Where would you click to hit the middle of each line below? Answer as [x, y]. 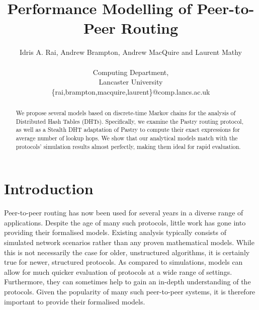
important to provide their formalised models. [75, 301]
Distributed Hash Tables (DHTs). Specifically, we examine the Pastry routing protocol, [129, 121]
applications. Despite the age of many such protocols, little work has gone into [125, 222]
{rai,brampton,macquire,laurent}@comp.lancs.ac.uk [131, 91]
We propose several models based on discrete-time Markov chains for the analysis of [126, 113]
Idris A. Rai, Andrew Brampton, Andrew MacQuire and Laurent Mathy [131, 52]
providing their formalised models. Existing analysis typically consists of [115, 232]
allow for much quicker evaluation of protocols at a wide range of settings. [118, 272]
